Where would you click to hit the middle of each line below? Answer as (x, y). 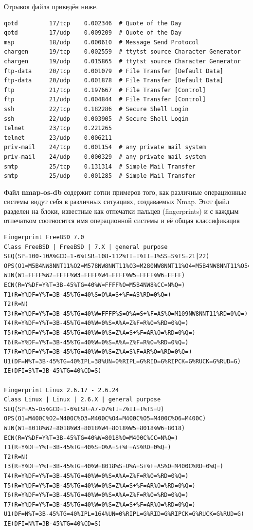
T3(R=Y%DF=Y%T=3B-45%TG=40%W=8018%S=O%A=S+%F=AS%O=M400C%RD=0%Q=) (114, 466)
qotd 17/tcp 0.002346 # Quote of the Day (93, 23)
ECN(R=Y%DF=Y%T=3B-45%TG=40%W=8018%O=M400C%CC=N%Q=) (91, 438)
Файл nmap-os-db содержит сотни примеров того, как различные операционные (125, 192)
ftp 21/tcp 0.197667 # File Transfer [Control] (105, 90)
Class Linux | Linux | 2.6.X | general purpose (82, 400)
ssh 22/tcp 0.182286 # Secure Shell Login (96, 109)
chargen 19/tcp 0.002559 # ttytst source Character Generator (122, 52)
